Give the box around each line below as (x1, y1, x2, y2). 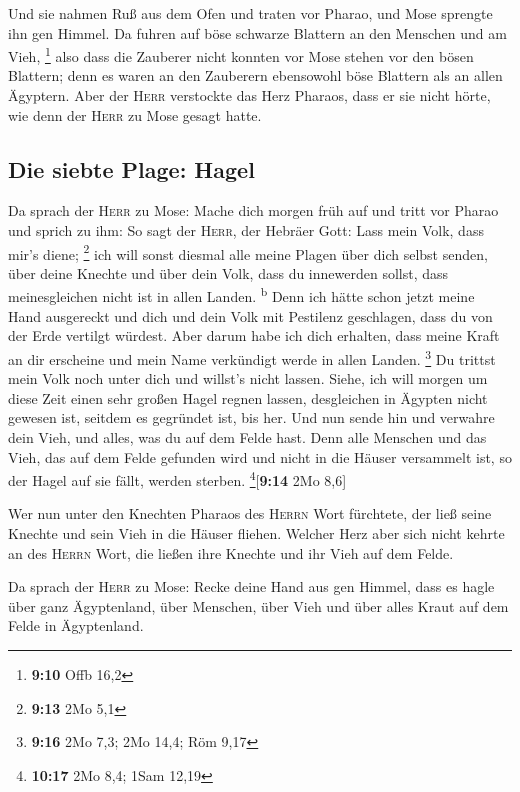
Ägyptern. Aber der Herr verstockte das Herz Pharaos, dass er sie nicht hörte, (8, 85, 491, 106)
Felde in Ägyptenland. (8, 615, 144, 636)
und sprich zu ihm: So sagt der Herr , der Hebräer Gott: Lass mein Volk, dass (8, 220, 484, 241)
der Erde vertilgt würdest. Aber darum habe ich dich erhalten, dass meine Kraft (8, 325, 500, 346)
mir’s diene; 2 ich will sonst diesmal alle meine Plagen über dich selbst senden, (8, 240, 488, 264)
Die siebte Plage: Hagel (8, 153, 255, 184)
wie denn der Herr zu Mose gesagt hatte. (8, 104, 262, 125)
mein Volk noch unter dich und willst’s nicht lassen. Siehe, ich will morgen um (8, 368, 488, 389)
